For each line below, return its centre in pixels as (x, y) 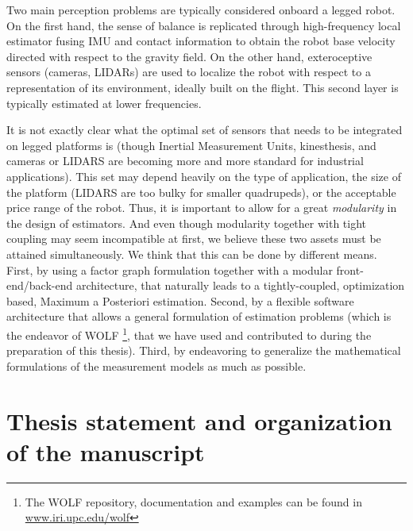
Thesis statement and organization (199, 420)
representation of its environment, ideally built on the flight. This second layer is (203, 87)
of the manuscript (106, 451)
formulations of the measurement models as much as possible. (156, 366)
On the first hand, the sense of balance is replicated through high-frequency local (204, 25)
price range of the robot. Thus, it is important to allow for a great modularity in (202, 208)
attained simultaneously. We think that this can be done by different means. (192, 254)
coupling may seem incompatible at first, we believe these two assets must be (194, 239)
